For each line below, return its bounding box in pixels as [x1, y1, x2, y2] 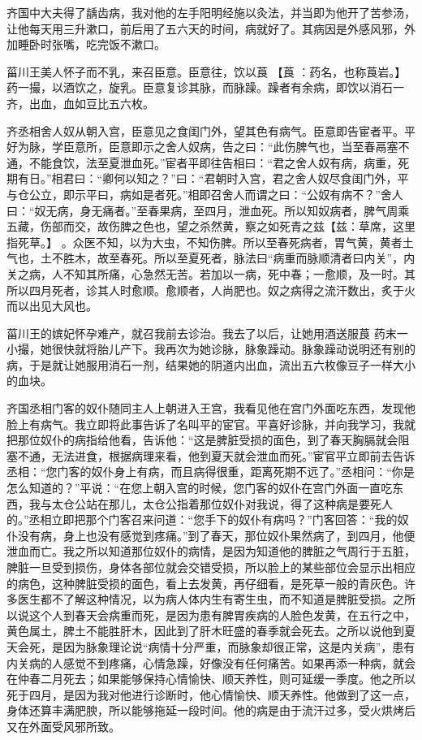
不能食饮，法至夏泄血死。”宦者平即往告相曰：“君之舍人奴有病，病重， [28, 154, 398, 171]
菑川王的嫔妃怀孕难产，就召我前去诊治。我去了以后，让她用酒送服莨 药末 [6, 324, 397, 341]
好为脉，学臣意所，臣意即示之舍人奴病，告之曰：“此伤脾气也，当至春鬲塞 [6, 138, 398, 155]
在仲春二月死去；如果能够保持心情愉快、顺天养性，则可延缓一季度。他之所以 [6, 670, 416, 687]
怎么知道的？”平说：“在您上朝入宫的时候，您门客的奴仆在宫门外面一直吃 [6, 479, 393, 496]
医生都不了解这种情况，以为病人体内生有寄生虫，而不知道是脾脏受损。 [17, 591, 393, 608]
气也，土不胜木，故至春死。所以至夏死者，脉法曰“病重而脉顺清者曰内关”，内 [6, 249, 416, 266]
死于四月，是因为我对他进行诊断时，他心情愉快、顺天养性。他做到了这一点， [6, 686, 416, 703]
